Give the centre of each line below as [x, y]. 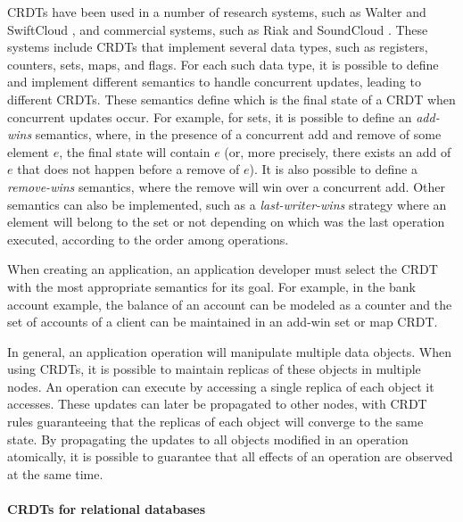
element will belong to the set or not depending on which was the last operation [226, 222]
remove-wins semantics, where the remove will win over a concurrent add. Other [227, 186]
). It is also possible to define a [333, 169]
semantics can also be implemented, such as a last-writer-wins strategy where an [227, 204]
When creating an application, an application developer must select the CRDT [223, 269]
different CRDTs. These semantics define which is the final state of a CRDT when [231, 99]
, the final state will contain [135, 151]
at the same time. [55, 473]
